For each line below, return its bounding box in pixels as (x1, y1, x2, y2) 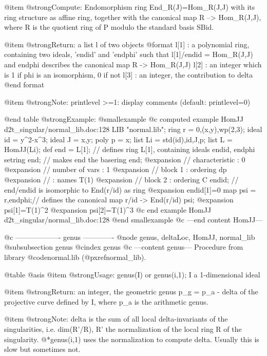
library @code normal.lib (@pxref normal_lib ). (4, 252, 146, 263)
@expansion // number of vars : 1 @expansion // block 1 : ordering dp (4, 164, 227, 175)
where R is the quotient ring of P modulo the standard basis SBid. (4, 22, 214, 32)
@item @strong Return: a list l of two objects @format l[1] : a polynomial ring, (4, 39, 250, 49)
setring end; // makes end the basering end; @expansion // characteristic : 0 (4, 154, 245, 164)
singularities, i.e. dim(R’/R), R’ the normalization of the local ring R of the (4, 324, 242, 334)
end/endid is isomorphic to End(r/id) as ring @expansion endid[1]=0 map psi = (4, 184, 256, 195)
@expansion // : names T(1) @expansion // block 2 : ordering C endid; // (4, 174, 239, 184)
